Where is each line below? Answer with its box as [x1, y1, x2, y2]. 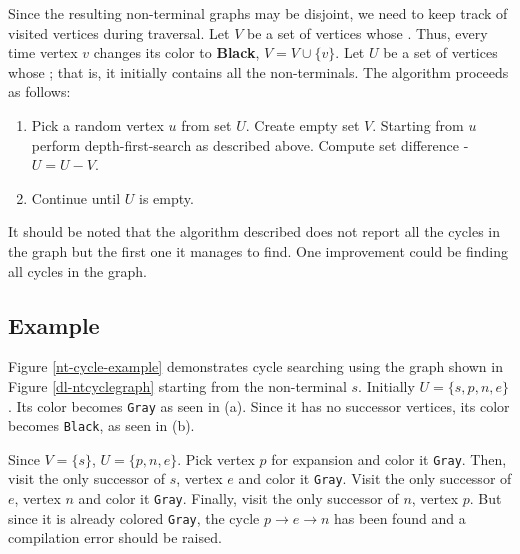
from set [181, 114, 232, 135]
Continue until [31, 187, 121, 208]
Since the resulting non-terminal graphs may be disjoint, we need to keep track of [8, 3, 508, 23]
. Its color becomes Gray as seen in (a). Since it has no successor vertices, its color [8, 395, 510, 416]
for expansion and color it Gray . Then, [271, 448, 507, 469]
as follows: [8, 81, 71, 102]
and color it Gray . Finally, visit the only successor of [78, 488, 399, 509]
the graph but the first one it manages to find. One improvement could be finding [8, 240, 509, 261]
